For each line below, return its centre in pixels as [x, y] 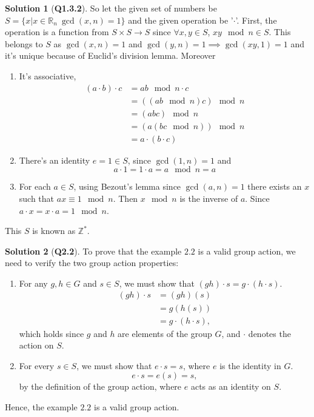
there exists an [275, 186]
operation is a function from [57, 32]
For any [33, 283]
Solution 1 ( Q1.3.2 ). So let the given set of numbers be [111, 8]
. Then [125, 198]
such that [37, 198]
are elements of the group [165, 333]
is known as [54, 231]
